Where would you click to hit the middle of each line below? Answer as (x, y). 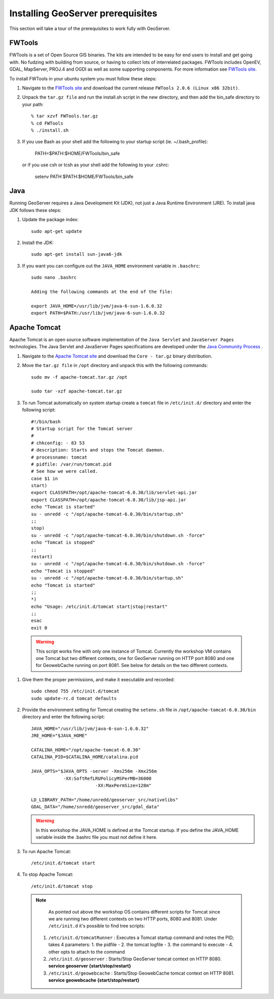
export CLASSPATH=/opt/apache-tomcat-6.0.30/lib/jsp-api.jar (109, 500)
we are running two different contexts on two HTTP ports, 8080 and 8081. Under (133, 919)
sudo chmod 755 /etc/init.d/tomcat (75, 691)
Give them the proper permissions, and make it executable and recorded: (98, 679)
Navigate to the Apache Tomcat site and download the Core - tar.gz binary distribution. (117, 356)
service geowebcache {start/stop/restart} (94, 980)
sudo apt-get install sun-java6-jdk (77, 254)
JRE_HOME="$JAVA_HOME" (59, 736)
